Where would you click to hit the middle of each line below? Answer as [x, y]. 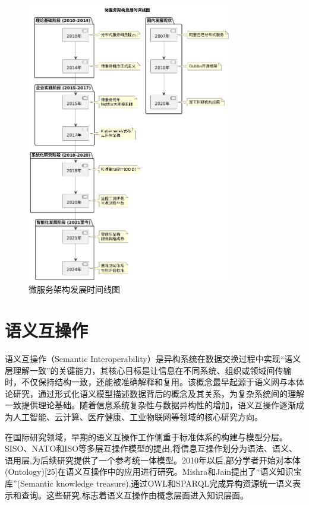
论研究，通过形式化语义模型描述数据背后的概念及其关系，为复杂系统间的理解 [154, 393]
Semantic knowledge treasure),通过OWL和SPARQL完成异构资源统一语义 [157, 483]
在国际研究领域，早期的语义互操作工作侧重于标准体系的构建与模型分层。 [146, 436]
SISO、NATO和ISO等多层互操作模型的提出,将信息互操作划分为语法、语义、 [151, 448]
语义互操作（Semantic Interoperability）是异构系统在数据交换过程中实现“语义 [153, 358]
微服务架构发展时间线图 [74, 289]
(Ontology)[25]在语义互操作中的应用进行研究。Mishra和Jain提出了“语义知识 [149, 471]
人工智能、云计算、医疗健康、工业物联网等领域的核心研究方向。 [138, 416]
